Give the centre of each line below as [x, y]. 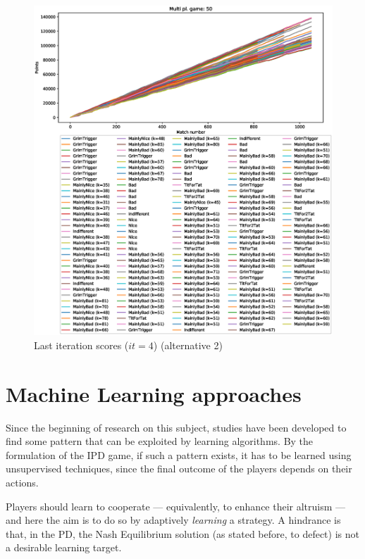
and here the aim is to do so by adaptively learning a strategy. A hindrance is [173, 520]
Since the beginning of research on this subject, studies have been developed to [176, 427]
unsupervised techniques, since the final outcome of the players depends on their [179, 469]
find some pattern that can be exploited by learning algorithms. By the [160, 441]
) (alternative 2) [188, 345]
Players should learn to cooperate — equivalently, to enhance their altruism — [176, 506]
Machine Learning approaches [154, 393]
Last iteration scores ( [81, 345]
